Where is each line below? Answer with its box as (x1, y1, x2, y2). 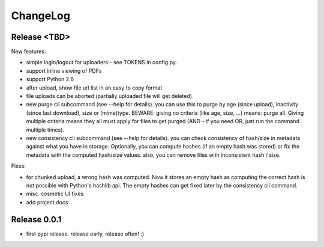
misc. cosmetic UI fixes (26, 190, 84, 198)
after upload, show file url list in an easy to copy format (26, 84, 163, 91)
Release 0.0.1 (11, 214, 62, 225)
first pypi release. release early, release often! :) (26, 230, 144, 237)
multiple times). (26, 126, 65, 133)
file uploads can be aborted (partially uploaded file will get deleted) (26, 93, 192, 100)
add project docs (26, 198, 68, 206)
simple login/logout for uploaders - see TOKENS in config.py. (26, 59, 177, 66)
